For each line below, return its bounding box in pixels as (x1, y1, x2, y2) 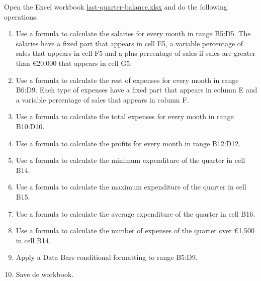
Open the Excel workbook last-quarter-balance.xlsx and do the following (4, 2, 227, 12)
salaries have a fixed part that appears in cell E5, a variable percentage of (16, 38, 243, 48)
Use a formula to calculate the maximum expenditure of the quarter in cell (16, 181, 246, 192)
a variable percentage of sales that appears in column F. (16, 94, 189, 105)
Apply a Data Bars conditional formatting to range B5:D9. (16, 252, 198, 262)
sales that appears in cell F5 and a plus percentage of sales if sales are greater (16, 48, 255, 58)
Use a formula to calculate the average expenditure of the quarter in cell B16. (16, 208, 255, 219)
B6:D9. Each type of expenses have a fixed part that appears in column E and (16, 84, 257, 95)
